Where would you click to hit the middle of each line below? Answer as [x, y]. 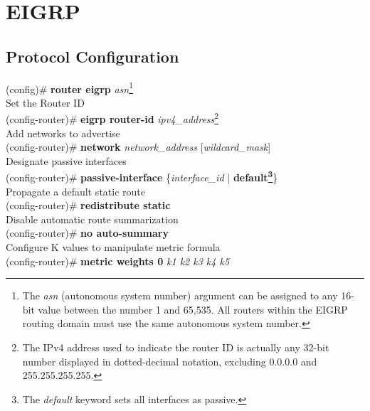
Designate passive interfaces [66, 160]
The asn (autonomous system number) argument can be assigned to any [180, 295]
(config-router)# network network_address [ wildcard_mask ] [138, 147]
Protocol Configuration [92, 56]
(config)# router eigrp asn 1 [70, 87]
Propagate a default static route [75, 191]
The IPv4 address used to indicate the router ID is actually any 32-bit [176, 347]
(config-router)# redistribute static [88, 205]
